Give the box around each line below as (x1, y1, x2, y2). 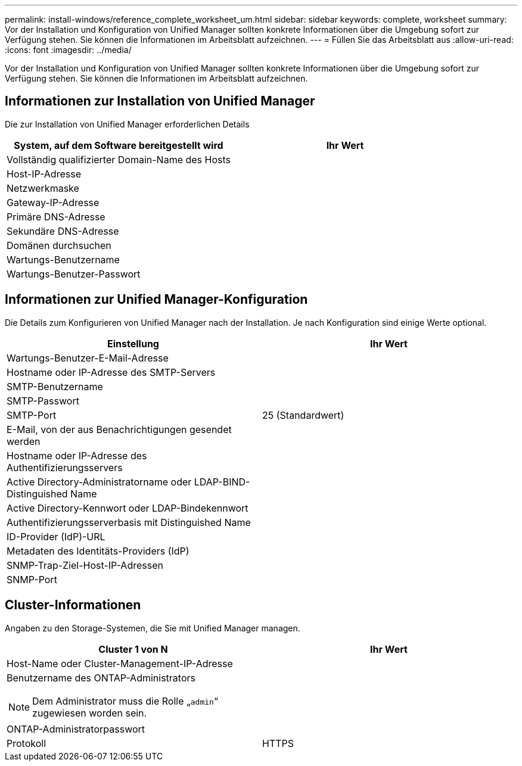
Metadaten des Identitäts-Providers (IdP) (7, 544, 189, 557)
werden (7, 435, 41, 447)
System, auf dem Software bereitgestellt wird (14, 139, 223, 151)
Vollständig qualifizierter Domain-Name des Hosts (7, 153, 231, 166)
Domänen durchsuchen (7, 239, 111, 251)
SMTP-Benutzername (7, 380, 103, 393)
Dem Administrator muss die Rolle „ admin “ (32, 695, 218, 707)
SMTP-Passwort (7, 394, 79, 407)
